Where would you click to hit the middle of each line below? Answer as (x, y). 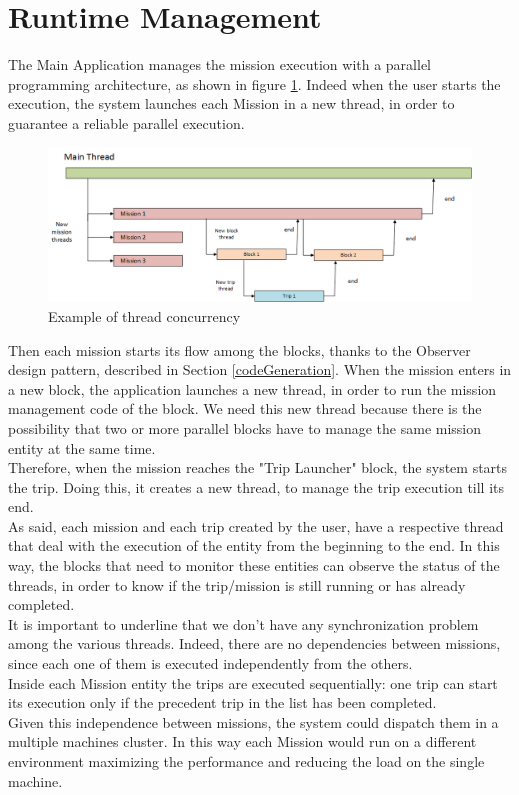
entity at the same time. (82, 447)
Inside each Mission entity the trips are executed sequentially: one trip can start (253, 682)
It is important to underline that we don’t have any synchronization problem (243, 623)
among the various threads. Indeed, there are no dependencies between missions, (254, 643)
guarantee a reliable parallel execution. (126, 122)
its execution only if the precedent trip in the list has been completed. (222, 702)
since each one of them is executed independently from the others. (210, 663)
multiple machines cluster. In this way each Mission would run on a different (242, 741)
